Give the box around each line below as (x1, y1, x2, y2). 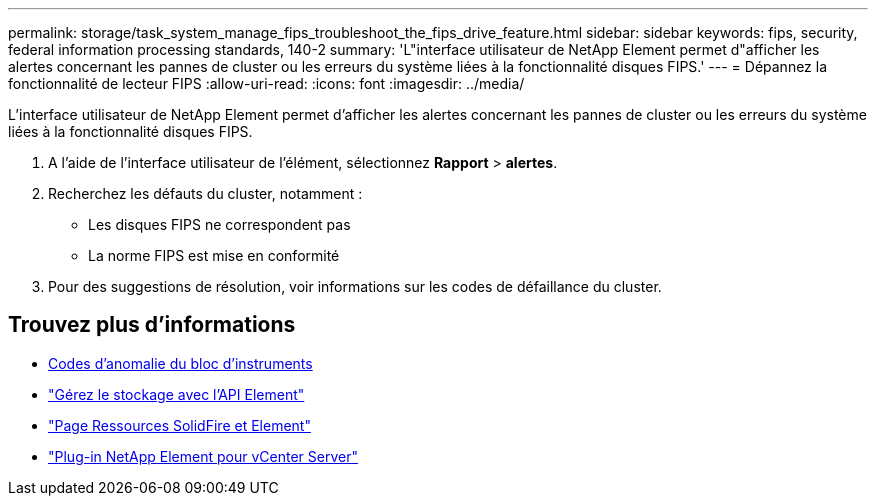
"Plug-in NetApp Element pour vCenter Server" (48, 447, 358, 465)
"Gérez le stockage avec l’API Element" (48, 385, 305, 403)
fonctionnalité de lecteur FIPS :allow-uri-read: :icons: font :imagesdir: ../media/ (8, 75, 525, 92)
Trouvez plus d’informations (8, 312, 296, 338)
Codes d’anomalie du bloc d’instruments (48, 354, 313, 372)
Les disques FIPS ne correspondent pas (88, 216, 351, 233)
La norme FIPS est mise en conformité (88, 247, 340, 264)
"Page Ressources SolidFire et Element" (48, 416, 311, 434)
